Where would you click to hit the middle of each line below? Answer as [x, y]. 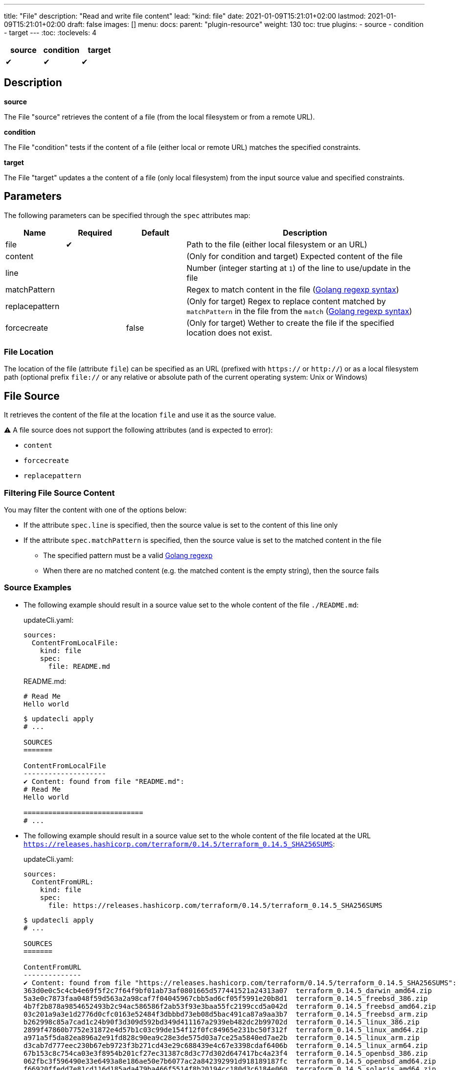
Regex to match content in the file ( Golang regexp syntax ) [293, 289]
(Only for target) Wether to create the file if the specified [290, 323]
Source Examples [38, 588]
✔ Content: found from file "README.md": [104, 781]
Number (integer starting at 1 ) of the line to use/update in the [298, 268]
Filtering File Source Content [59, 493]
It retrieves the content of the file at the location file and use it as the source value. [140, 415]
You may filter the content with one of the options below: [95, 510]
